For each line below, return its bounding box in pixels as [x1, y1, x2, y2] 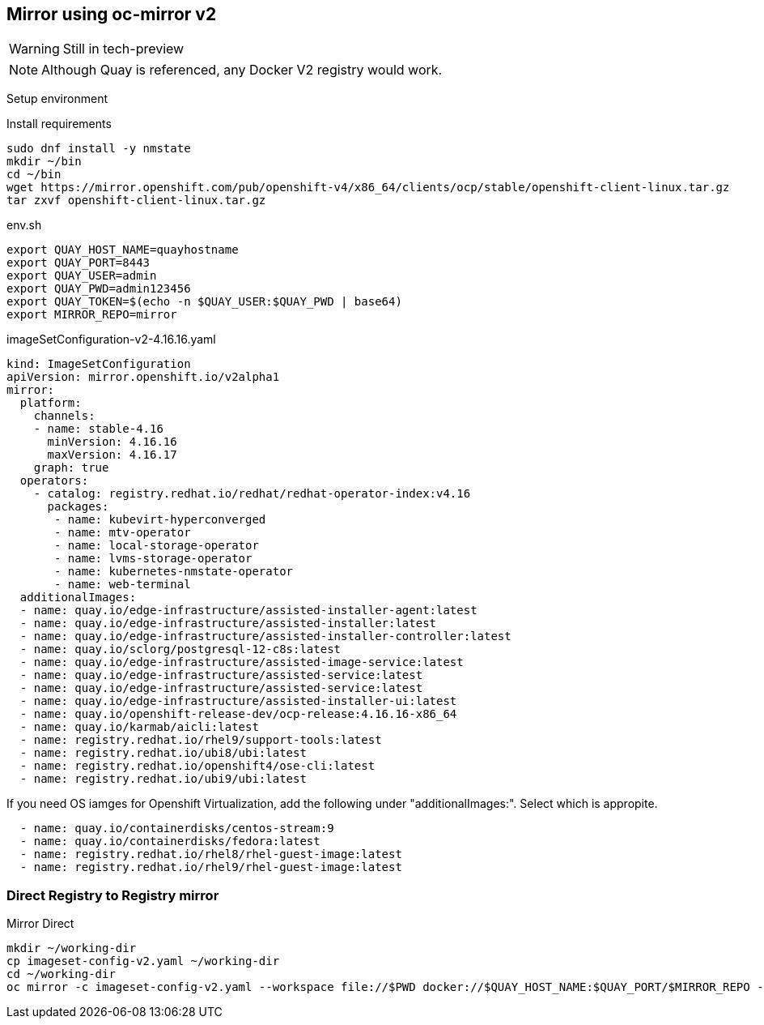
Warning [9, 41, 60, 58]
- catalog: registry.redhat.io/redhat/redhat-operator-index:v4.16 [33, 487, 471, 501]
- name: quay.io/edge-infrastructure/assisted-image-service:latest [19, 656, 464, 669]
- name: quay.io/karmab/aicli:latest [19, 720, 259, 734]
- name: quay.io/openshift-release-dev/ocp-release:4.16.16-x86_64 [19, 707, 457, 721]
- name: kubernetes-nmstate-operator [54, 565, 294, 579]
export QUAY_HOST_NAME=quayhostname [6, 243, 239, 257]
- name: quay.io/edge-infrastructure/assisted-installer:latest [19, 617, 437, 630]
